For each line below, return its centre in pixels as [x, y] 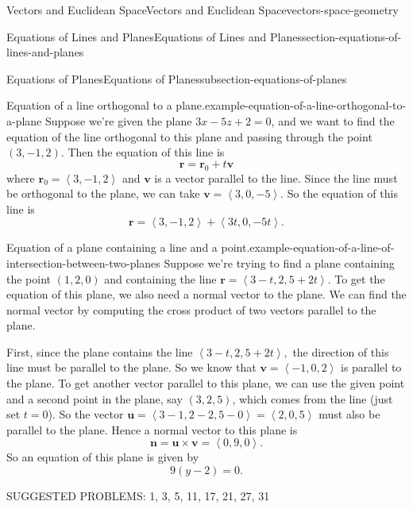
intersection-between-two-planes [83, 262]
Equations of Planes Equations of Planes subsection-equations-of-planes [177, 78]
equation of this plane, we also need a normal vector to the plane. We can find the [206, 294]
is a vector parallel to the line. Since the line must [276, 177]
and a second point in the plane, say [95, 398]
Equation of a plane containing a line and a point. [128, 247]
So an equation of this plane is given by [103, 457]
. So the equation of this [339, 193]
